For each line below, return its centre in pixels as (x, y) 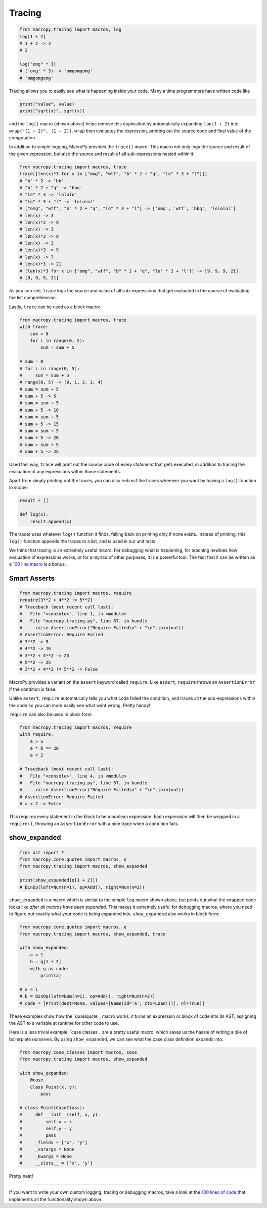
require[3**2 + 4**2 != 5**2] (56, 600)
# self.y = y (46, 1128)
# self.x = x (46, 1122)
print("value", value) (47, 104)
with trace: (34, 327)
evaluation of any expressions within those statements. (65, 471)
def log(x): (34, 515)
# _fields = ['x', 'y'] (53, 1142)
